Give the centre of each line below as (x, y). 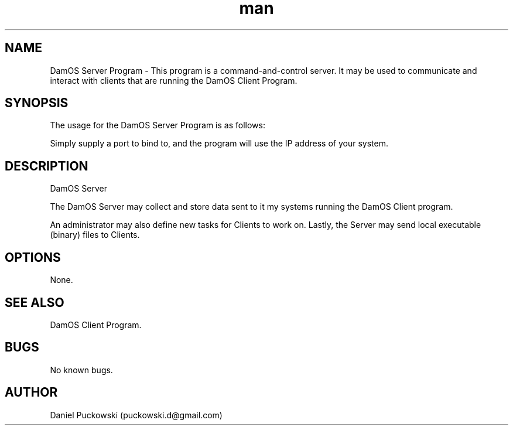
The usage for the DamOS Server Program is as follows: (158, 125)
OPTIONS (33, 257)
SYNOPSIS (37, 103)
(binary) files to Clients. (95, 235)
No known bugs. (81, 370)
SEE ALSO (35, 302)
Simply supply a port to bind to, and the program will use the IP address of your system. (219, 144)
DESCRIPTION (47, 166)
